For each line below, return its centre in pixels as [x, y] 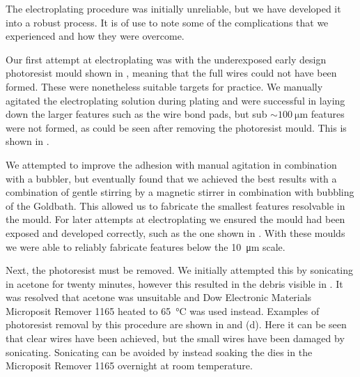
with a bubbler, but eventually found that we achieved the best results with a [171, 178]
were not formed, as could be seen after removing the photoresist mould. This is [176, 127]
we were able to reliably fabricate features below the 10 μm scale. [146, 246]
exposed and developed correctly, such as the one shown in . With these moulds [175, 232]
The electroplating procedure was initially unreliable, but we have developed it [173, 8]
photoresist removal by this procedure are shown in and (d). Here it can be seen [176, 324]
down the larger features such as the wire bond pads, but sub [136, 114]
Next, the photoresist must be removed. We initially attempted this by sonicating [180, 270]
